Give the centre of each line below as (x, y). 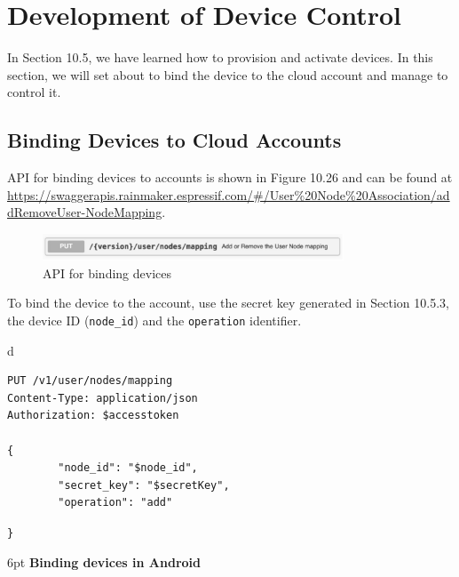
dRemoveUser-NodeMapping (85, 212)
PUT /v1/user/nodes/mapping (90, 381)
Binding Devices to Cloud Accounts (174, 140)
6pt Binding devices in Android (104, 561)
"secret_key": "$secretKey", (144, 485)
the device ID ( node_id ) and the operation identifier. (154, 320)
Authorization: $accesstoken (93, 416)
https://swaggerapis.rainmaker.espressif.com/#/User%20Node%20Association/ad (229, 194)
